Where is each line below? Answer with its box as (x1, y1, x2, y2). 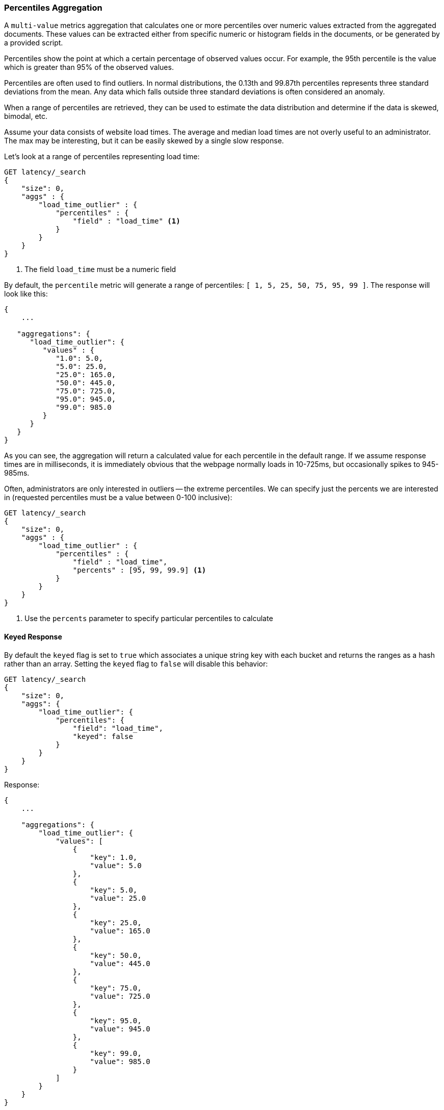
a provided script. (4, 38, 63, 47)
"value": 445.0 (90, 959, 150, 968)
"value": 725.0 (90, 992, 150, 1000)
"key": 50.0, (90, 951, 142, 959)
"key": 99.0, (90, 1049, 142, 1057)
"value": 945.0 (90, 1024, 150, 1033)
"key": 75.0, (90, 983, 142, 992)
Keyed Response (4, 632, 62, 641)
